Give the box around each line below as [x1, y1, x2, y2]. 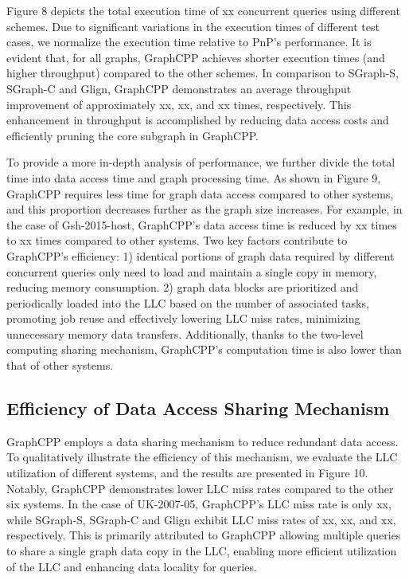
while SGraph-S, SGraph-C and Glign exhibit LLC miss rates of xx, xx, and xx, [6, 511, 396, 527]
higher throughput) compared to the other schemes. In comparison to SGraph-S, [6, 65, 399, 81]
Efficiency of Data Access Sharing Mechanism [6, 396, 390, 421]
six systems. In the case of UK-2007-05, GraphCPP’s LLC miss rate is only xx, [6, 496, 391, 512]
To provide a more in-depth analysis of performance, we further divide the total [6, 154, 395, 170]
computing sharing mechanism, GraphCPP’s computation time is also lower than [6, 341, 402, 358]
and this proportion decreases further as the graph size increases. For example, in [6, 201, 403, 217]
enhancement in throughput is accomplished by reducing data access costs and [6, 112, 389, 128]
